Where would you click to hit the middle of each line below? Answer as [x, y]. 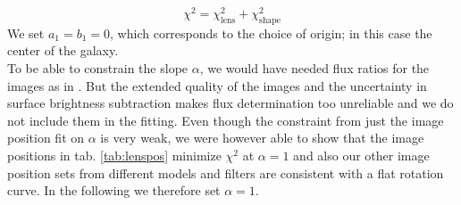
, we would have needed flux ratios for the [314, 68]
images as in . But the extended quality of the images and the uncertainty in [217, 85]
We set [26, 33]
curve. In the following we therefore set [114, 190]
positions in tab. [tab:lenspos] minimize [114, 156]
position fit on [46, 138]
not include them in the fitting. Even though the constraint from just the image [226, 120]
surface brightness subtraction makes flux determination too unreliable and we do [230, 103]
